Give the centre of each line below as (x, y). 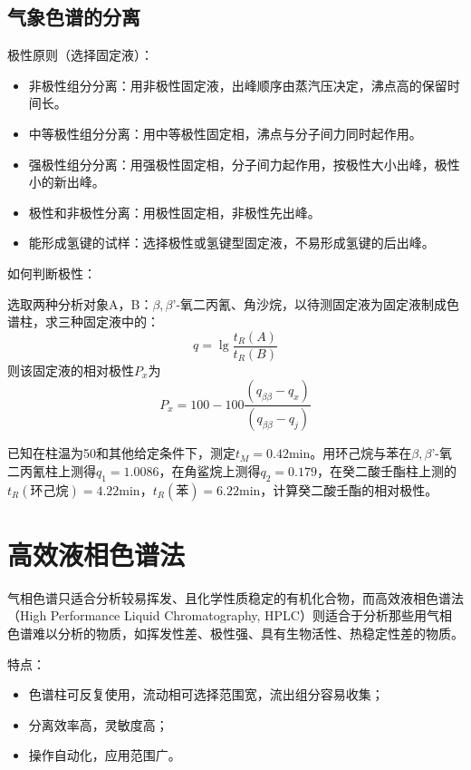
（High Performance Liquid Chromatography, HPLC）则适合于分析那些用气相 (230, 615)
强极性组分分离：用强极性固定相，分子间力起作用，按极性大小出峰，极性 (244, 164)
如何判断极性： (52, 273)
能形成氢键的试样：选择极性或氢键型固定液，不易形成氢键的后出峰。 (231, 243)
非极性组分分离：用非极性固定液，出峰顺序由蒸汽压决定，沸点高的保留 (238, 85)
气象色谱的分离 (74, 17)
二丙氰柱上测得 (52, 470)
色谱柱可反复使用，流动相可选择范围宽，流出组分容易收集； (206, 694)
